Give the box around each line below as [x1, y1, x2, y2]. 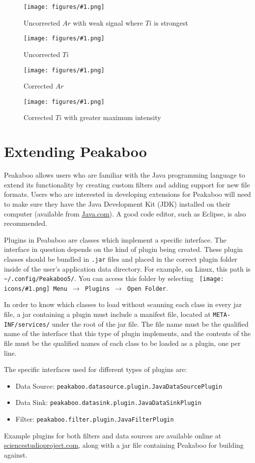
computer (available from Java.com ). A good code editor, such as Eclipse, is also [4, 208, 246, 218]
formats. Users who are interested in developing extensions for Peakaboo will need [4, 189, 251, 199]
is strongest [154, 17, 188, 28]
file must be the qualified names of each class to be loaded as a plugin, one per [4, 338, 241, 348]
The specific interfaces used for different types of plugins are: [4, 364, 187, 374]
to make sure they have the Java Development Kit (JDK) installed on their [4, 198, 231, 209]
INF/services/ [4, 321, 50, 328]
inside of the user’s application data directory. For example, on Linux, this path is [4, 263, 251, 274]
